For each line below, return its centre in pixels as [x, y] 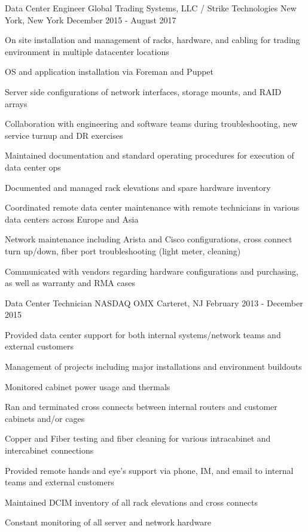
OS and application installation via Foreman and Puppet [109, 72]
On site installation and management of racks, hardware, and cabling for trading [153, 40]
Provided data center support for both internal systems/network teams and [143, 334]
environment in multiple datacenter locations [87, 51]
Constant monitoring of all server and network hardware [108, 522]
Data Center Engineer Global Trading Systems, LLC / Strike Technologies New [151, 8]
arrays [16, 103]
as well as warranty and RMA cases [70, 283]
